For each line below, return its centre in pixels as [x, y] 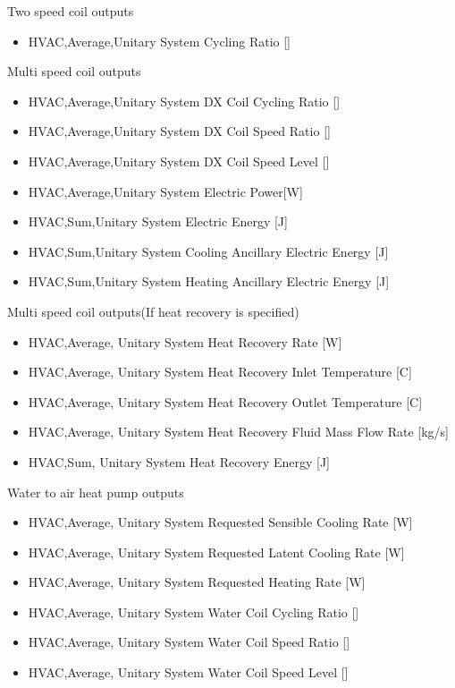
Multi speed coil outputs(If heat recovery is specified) [153, 311]
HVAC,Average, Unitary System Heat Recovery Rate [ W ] [185, 341]
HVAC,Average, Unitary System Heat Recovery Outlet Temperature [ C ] [225, 401]
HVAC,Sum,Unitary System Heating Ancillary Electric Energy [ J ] [209, 281]
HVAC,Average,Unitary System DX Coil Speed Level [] [179, 161]
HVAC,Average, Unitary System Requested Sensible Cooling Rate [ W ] [220, 522]
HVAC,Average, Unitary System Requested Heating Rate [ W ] [197, 582]
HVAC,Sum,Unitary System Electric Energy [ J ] [158, 221]
